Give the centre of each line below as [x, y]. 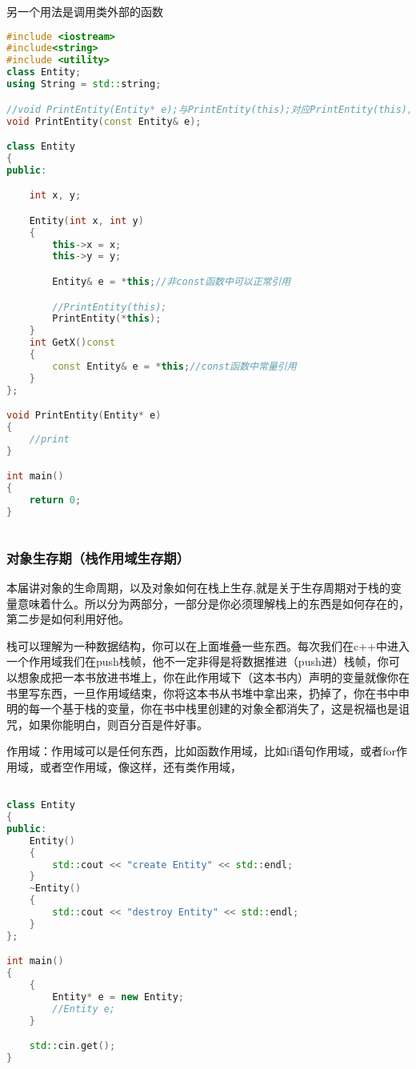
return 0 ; [55, 500]
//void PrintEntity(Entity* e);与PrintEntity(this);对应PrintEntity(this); [210, 109]
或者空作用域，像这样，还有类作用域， [140, 766]
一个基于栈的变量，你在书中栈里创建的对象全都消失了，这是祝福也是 [219, 709]
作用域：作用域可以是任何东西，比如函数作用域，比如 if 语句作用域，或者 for [201, 751]
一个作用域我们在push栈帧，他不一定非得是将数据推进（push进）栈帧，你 [198, 661]
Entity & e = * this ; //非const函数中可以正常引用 [172, 282]
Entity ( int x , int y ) [86, 220]
